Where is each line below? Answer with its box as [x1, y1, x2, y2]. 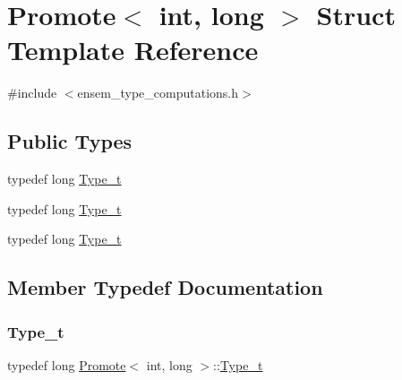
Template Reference [7, 31, 259, 68]
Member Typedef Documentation [7, 273, 323, 301]
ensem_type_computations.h [77, 83, 238, 102]
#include [7, 83, 57, 102]
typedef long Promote [7, 355, 126, 374]
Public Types [7, 127, 133, 155]
